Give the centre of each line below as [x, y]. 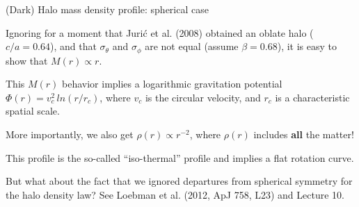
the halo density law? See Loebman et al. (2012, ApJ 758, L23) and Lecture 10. [175, 194]
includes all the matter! [304, 134]
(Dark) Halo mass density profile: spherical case [107, 9]
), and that [73, 46]
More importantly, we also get [70, 134]
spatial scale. [33, 111]
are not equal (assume [192, 46]
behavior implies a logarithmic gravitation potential [172, 84]
